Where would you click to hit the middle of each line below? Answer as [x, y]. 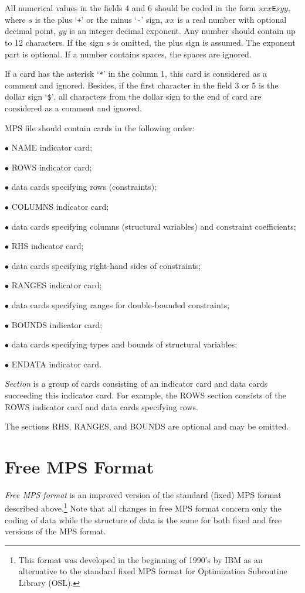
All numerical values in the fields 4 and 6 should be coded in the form [131, 8]
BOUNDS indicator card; [57, 324]
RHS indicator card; [48, 246]
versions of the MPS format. [55, 531]
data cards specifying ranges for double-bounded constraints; [121, 304]
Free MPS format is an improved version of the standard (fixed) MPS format [143, 494]
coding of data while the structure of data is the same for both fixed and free [143, 519]
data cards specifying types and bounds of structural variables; [124, 344]
